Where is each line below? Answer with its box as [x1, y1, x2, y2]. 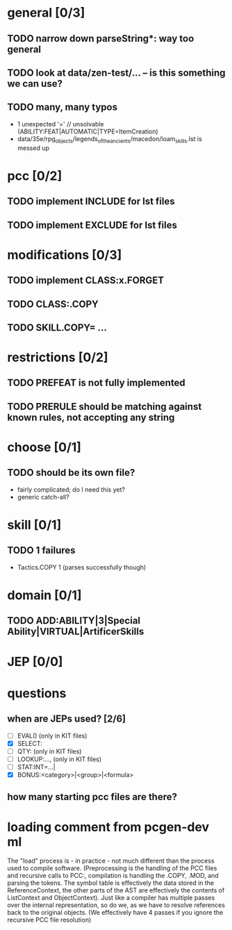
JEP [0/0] [7, 654, 63, 670]
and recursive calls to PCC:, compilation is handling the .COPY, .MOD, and [7, 872, 219, 880]
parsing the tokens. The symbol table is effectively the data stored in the [7, 879, 215, 887]
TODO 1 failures [7, 545, 76, 556]
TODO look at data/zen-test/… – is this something [7, 67, 226, 78]
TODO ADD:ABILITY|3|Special [7, 615, 141, 626]
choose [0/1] [7, 440, 82, 456]
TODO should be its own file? [7, 467, 135, 479]
